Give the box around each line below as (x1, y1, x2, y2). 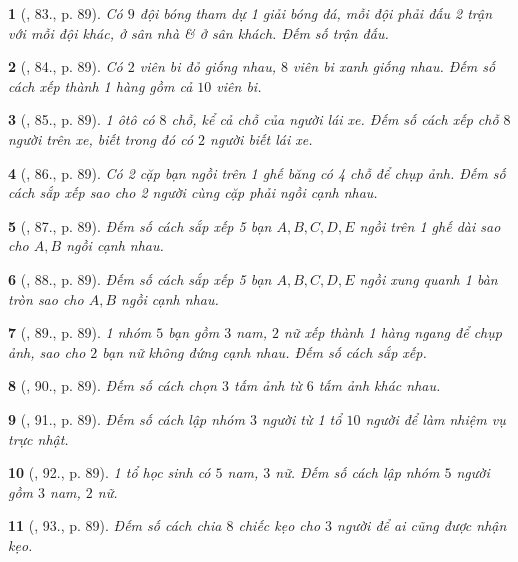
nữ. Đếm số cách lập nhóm (275, 462, 440, 483)
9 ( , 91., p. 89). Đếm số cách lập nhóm (8, 408, 245, 429)
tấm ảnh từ (234, 375, 302, 396)
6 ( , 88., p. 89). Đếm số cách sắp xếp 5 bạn (8, 268, 272, 289)
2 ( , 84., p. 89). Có (8, 56, 123, 77)
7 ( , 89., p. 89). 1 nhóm (8, 322, 152, 343)
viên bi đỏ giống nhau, (139, 56, 277, 77)
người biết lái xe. (210, 128, 313, 149)
